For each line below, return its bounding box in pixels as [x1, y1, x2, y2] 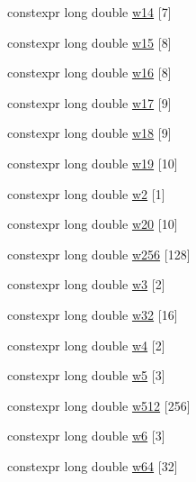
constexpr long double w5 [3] [7, 366, 165, 385]
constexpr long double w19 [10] [7, 153, 178, 172]
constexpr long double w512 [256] [7, 396, 191, 414]
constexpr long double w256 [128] [7, 244, 191, 263]
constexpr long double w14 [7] [7, 3, 172, 21]
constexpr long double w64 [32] [7, 456, 178, 475]
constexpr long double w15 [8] [7, 32, 172, 51]
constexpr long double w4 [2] [7, 335, 165, 354]
